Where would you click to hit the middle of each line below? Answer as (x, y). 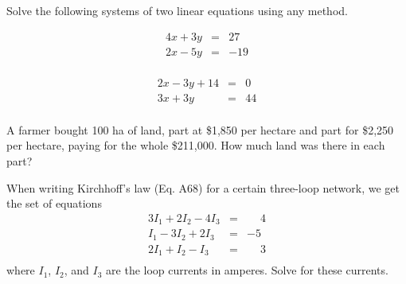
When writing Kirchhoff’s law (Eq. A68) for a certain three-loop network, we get (203, 187)
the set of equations (54, 203)
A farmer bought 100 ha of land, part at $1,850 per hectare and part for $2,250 (200, 129)
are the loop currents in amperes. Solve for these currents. (247, 270)
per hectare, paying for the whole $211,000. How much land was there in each (196, 145)
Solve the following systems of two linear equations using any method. (177, 10)
